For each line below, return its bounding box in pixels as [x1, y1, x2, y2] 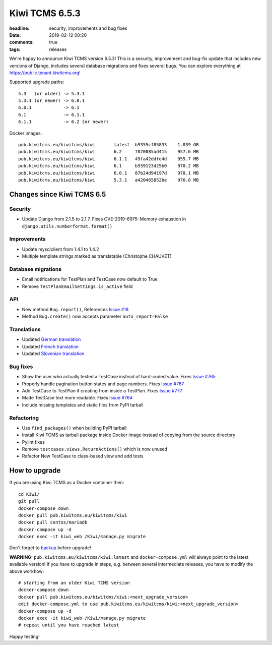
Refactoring [9, 414, 39, 421]
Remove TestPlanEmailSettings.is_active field [22, 283, 133, 289]
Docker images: [9, 130, 42, 136]
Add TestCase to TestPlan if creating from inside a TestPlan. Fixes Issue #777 [22, 387, 182, 393]
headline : [9, 25, 30, 31]
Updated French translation [22, 343, 79, 349]
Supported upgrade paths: [9, 79, 64, 85]
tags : [9, 46, 21, 52]
